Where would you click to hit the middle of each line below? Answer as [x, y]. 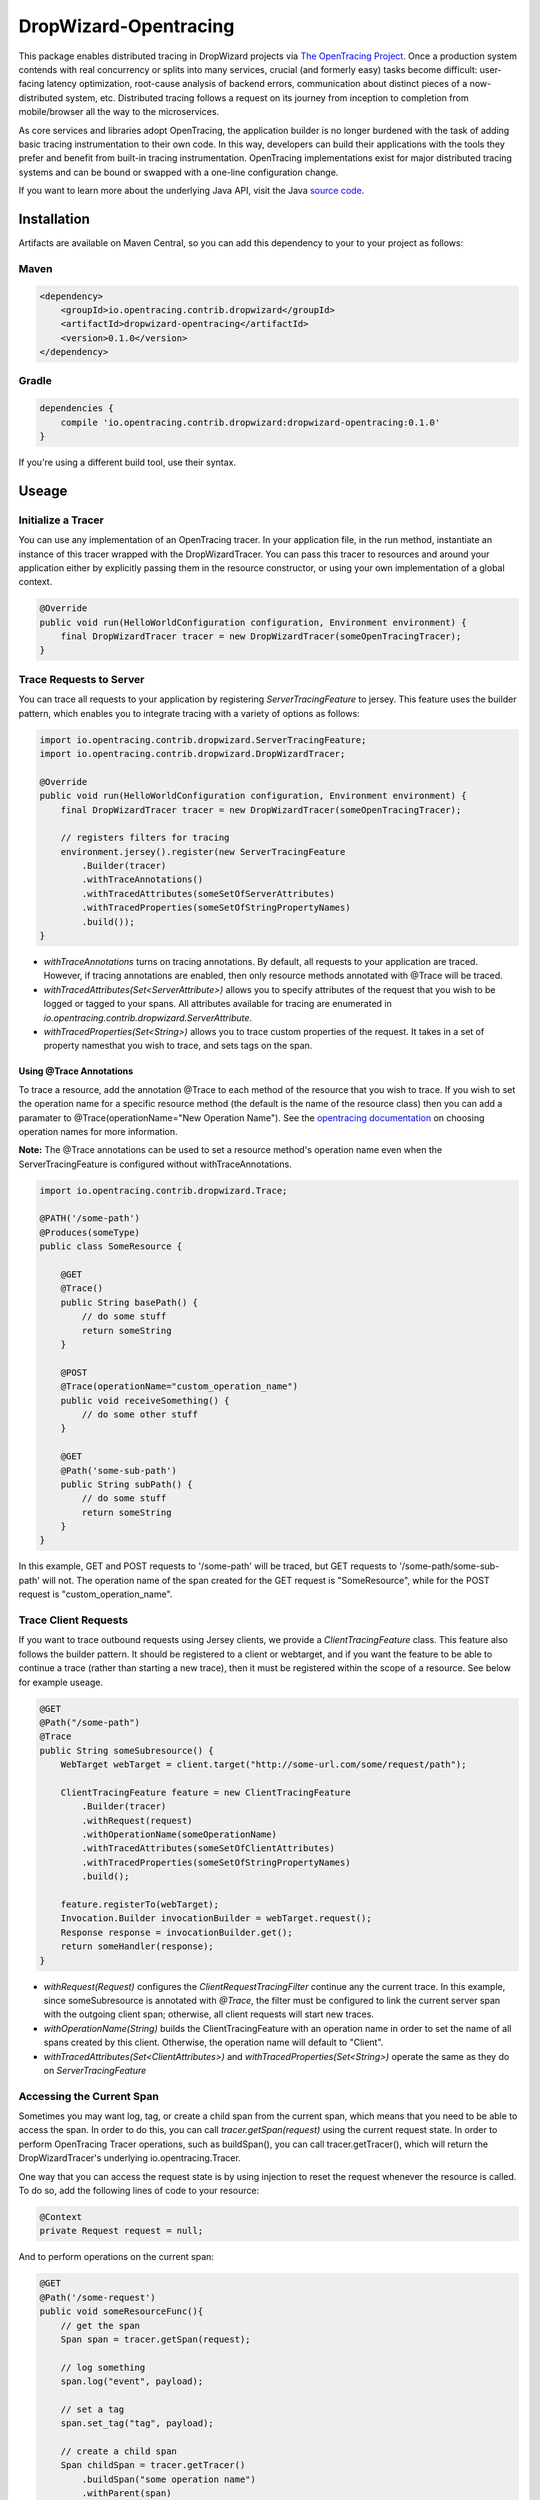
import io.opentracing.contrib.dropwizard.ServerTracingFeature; [203, 739]
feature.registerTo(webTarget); [140, 1904]
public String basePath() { [129, 1302]
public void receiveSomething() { [145, 1400]
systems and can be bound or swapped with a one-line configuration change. [178, 172]
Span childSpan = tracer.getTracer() [153, 2465]
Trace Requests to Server [81, 679]
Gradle [35, 381]
